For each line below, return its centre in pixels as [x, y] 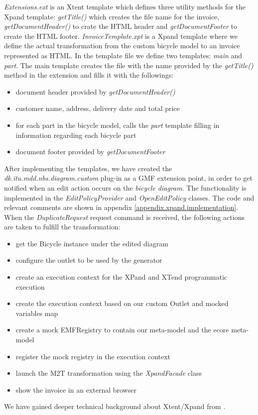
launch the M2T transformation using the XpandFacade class [109, 373]
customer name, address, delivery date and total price [98, 108]
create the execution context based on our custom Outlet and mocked [122, 303]
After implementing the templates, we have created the [88, 168]
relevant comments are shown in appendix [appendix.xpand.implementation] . [121, 207]
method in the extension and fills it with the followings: [89, 75]
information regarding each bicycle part [76, 135]
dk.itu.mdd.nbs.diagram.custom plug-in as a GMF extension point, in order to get [128, 178]
